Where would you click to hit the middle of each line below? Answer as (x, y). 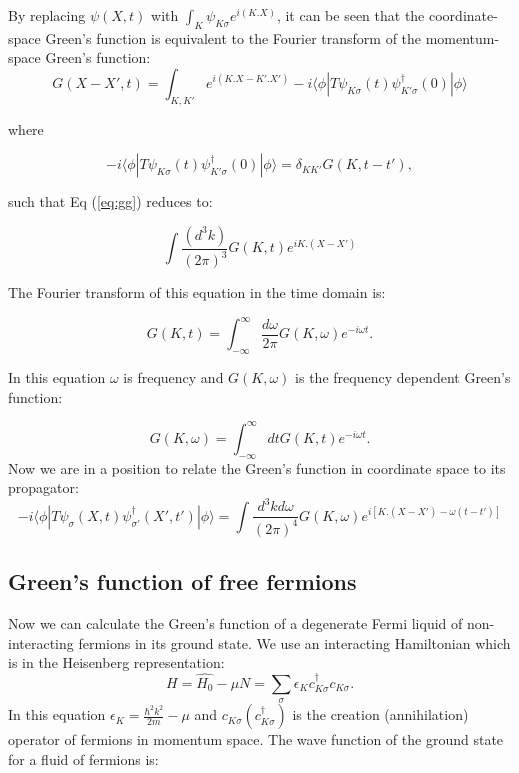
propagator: (43, 487)
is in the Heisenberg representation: (116, 662)
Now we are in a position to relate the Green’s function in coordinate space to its (257, 467)
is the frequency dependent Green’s (403, 377)
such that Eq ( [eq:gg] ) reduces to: (110, 201)
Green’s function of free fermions (182, 581)
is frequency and (173, 377)
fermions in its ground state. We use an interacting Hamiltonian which (294, 642)
